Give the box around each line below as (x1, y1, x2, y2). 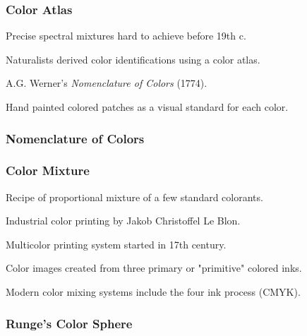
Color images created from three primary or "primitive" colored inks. (6, 260, 302, 275)
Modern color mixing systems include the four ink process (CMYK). (6, 284, 301, 299)
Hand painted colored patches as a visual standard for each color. (6, 100, 289, 114)
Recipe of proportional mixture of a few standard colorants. (6, 189, 263, 204)
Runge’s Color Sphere (6, 314, 133, 332)
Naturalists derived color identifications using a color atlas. (6, 52, 260, 66)
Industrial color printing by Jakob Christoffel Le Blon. (6, 213, 241, 228)
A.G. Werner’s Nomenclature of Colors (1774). (6, 76, 207, 90)
